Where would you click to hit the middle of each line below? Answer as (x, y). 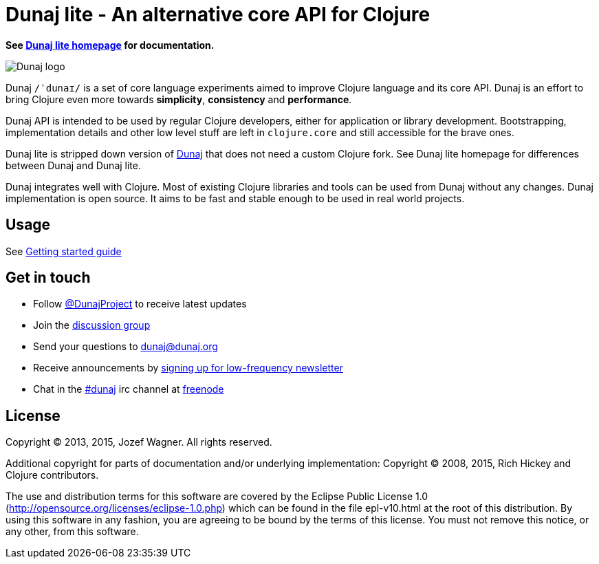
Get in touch (48, 278)
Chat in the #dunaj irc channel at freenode (129, 389)
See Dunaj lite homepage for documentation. (110, 45)
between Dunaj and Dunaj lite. (74, 165)
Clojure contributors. (52, 475)
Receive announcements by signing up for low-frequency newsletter (188, 368)
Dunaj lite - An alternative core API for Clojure (218, 14)
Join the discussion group (92, 325)
